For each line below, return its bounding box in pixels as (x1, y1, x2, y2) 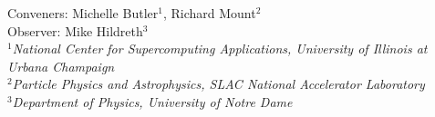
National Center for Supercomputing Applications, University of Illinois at (12, 39, 428, 58)
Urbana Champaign (7, 56, 115, 75)
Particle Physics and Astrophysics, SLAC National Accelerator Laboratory (12, 74, 425, 93)
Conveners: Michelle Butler (7, 4, 159, 22)
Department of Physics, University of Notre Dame (12, 92, 293, 111)
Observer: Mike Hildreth (7, 21, 143, 40)
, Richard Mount (162, 4, 256, 22)
